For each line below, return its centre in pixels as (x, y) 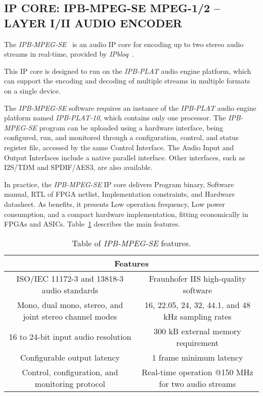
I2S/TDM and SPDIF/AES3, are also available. (78, 167)
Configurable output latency (70, 357)
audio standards (70, 290)
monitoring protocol (70, 383)
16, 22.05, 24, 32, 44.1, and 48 (197, 304)
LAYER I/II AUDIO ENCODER (93, 23)
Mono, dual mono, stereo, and (70, 304)
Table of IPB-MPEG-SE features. (131, 243)
